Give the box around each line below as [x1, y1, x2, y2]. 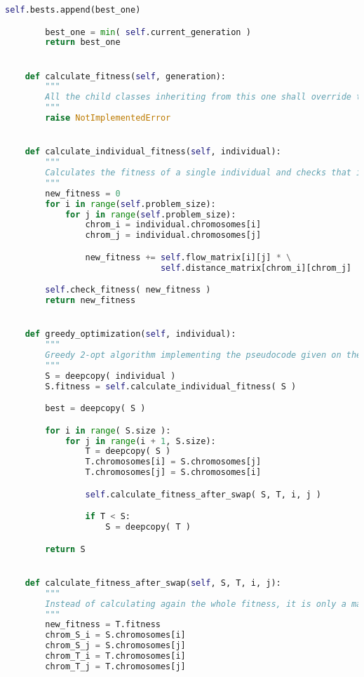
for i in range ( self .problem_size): [45, 199, 216, 209]
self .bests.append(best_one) [5, 5, 141, 15]
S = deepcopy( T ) [105, 522, 191, 532]
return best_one [45, 37, 121, 48]
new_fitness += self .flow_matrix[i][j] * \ [85, 252, 292, 262]
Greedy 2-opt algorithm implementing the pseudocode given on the [45, 350, 362, 361]
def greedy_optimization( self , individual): [25, 329, 236, 340]
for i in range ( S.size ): [45, 425, 171, 436]
